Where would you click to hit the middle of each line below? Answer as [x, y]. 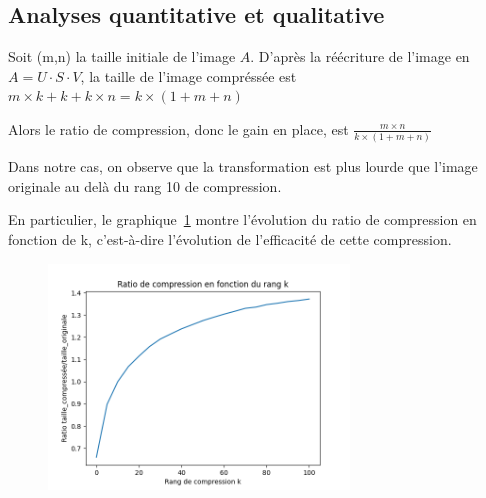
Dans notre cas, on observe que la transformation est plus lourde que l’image [243, 166]
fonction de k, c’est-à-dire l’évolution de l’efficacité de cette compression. [230, 239]
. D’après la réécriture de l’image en [360, 56]
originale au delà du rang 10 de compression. [145, 185]
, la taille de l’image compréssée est [188, 75]
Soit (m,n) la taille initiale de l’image [122, 56]
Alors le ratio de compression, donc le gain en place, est [178, 128]
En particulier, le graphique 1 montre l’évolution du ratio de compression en [242, 219]
